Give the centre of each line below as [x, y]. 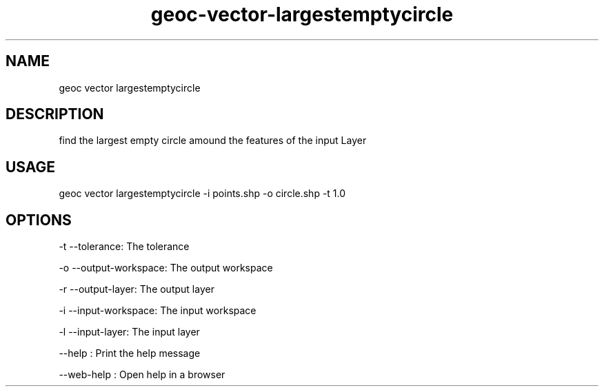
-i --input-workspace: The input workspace [158, 311]
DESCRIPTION [55, 114]
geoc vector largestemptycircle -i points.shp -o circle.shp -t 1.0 [202, 194]
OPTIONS [39, 220]
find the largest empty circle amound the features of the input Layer [213, 141]
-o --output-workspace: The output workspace [166, 268]
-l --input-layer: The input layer [129, 332]
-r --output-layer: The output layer [137, 289]
